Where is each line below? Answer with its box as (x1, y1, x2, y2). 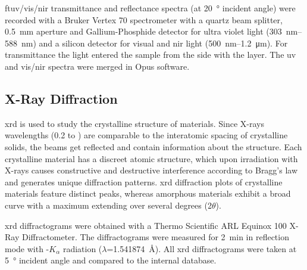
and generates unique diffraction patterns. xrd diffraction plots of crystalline (5, 175, 283, 188)
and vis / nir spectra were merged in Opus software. (5, 60, 190, 72)
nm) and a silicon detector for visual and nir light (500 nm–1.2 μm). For (21, 36, 288, 49)
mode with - (5, 242, 49, 255)
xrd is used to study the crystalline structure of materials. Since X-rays (5, 117, 264, 129)
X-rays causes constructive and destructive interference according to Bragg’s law (5, 164, 298, 176)
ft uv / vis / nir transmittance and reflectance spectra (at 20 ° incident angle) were (5, 2, 296, 14)
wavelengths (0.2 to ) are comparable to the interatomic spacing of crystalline (5, 129, 288, 141)
